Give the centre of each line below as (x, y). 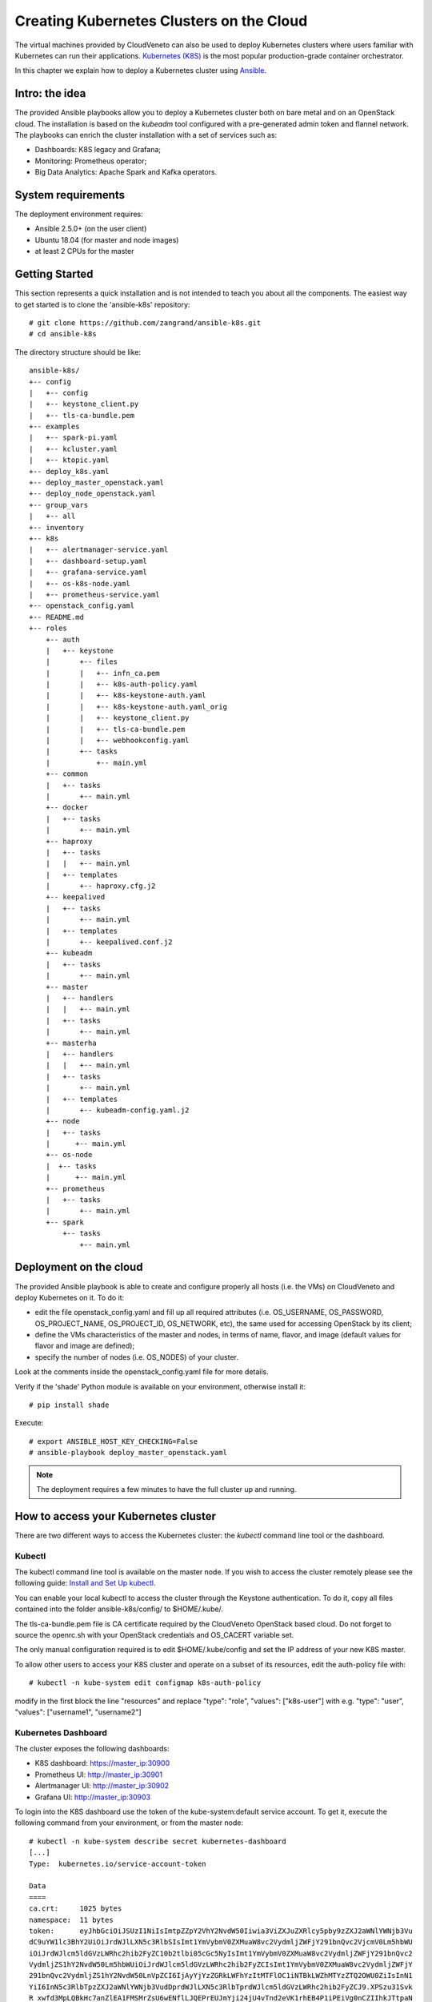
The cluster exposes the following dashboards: (92, 1749)
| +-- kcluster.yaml (74, 449)
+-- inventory (56, 527)
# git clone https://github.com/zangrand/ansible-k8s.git (145, 323)
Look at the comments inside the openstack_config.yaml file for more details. (142, 1372)
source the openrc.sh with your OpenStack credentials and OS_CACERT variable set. (154, 1634)
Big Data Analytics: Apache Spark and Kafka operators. (126, 172)
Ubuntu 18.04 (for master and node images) (107, 239)
